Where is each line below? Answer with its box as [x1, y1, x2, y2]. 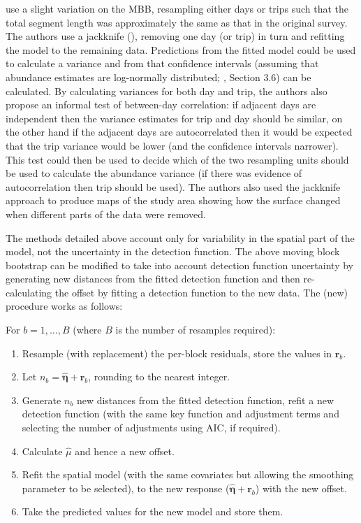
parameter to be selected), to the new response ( [22, 480, 230, 495]
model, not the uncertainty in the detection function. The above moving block [6, 244, 340, 259]
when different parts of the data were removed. [6, 206, 206, 221]
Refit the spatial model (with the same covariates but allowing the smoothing [22, 467, 354, 482]
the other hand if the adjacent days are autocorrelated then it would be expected [6, 124, 353, 139]
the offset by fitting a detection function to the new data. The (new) [54, 285, 348, 299]
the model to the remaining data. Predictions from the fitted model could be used [6, 42, 356, 57]
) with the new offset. [255, 480, 347, 495]
